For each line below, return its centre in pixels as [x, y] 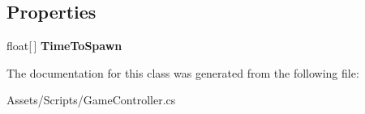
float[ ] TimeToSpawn [64, 46]
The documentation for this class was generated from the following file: [183, 72]
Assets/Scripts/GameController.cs [91, 100]
